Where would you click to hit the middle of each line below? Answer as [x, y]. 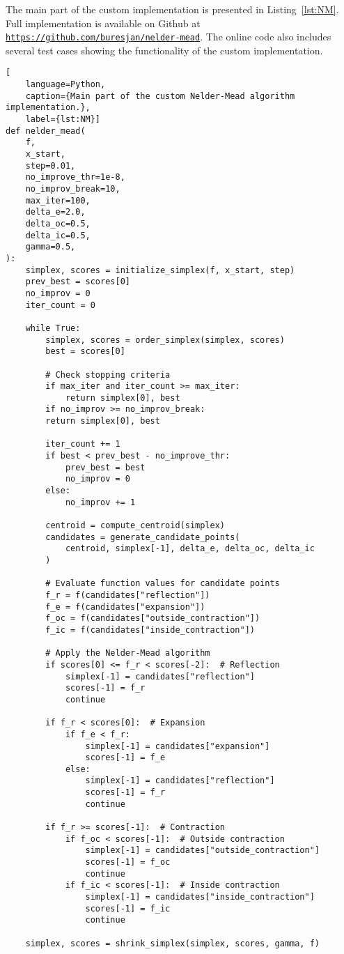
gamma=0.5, [50, 247]
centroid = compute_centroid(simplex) [135, 526]
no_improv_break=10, [73, 189]
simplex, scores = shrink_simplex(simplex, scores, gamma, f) [173, 943]
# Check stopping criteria [108, 375]
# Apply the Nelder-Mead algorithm [128, 653]
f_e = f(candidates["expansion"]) [125, 607]
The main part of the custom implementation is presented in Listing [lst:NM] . [172, 9]
